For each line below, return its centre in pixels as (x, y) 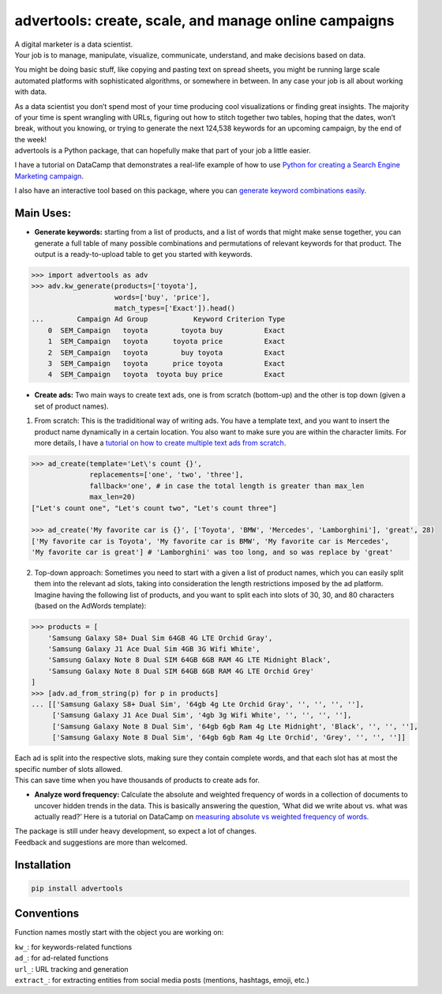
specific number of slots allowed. (68, 769)
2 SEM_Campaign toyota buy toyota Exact (167, 352)
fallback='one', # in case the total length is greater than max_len (227, 486)
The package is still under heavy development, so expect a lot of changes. (135, 831)
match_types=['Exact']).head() (175, 309)
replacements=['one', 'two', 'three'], (167, 475)
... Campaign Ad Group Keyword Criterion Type (158, 319)
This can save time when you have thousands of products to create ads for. (137, 780)
